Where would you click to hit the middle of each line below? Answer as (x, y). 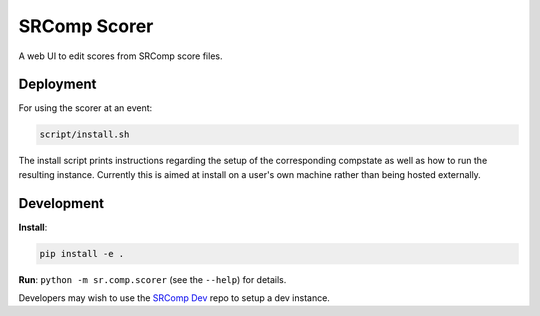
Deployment (57, 84)
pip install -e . (82, 253)
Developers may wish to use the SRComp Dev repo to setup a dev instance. (174, 298)
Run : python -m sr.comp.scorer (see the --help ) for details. (152, 279)
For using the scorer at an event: (85, 108)
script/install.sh (84, 134)
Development (61, 203)
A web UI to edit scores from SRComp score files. (120, 56)
